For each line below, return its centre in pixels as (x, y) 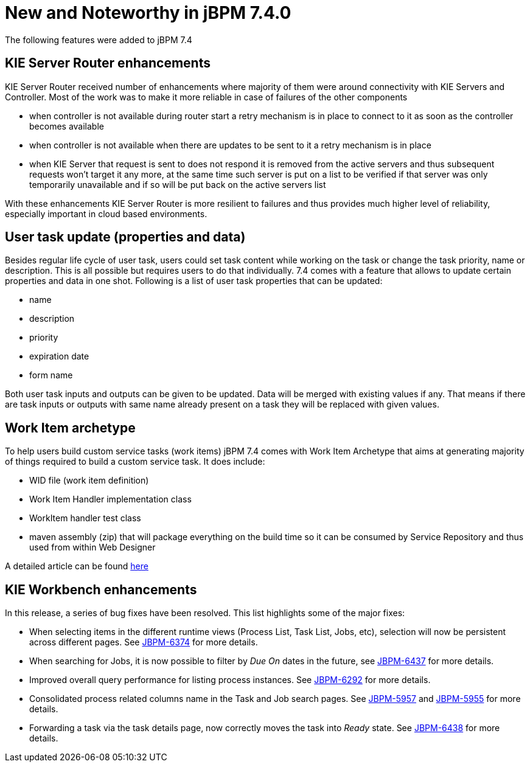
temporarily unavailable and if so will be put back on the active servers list (178, 184)
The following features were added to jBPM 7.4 (99, 40)
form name (51, 375)
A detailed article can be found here (77, 566)
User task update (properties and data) (125, 237)
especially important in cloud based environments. (106, 213)
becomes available (67, 126)
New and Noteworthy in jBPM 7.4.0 (148, 13)
